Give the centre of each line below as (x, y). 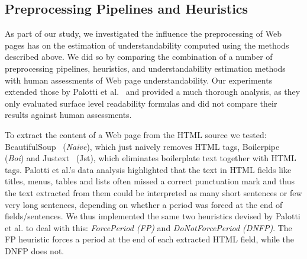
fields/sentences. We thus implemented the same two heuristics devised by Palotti (153, 216)
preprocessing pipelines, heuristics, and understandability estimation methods (145, 68)
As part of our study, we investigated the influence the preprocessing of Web (143, 33)
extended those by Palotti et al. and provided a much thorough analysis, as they (153, 92)
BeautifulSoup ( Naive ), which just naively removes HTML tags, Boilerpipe (142, 146)
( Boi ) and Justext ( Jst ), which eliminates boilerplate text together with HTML (151, 158)
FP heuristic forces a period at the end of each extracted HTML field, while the (149, 239)
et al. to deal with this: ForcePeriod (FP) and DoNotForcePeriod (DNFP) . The (148, 227)
